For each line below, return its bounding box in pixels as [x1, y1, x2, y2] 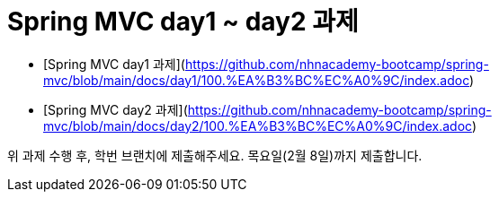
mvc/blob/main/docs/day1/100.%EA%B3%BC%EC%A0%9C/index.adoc [43, 72, 470, 88]
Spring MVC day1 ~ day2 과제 [7, 6, 359, 37]
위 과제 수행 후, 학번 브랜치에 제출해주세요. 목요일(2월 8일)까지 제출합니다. [7, 147, 423, 163]
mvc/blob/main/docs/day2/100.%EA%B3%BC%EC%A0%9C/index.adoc [43, 117, 472, 134]
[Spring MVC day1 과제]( [43, 56, 185, 72]
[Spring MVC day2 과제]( [43, 101, 188, 117]
